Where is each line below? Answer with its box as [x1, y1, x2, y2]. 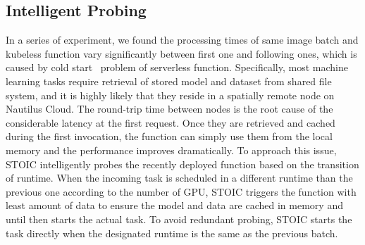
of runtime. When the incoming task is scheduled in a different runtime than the [6, 170, 353, 185]
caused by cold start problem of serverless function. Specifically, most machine [6, 60, 348, 75]
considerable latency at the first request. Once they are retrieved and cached [6, 115, 335, 130]
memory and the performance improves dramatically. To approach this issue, [6, 142, 337, 157]
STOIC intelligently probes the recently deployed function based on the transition [6, 156, 359, 171]
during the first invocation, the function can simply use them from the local [6, 129, 333, 144]
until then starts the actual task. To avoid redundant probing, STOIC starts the [6, 211, 352, 226]
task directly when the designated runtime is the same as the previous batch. [6, 225, 338, 240]
